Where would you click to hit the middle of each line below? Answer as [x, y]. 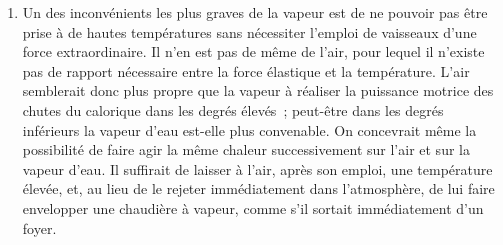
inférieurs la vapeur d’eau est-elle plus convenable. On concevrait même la [249, 129]
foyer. [39, 227]
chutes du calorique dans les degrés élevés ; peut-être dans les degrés [233, 109]
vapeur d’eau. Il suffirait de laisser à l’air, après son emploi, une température [257, 168]
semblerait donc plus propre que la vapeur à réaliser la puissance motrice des [258, 90]
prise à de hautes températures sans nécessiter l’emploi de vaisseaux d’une [249, 31]
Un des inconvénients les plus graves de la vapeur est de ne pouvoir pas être [255, 12]
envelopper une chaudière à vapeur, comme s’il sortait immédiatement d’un [253, 207]
